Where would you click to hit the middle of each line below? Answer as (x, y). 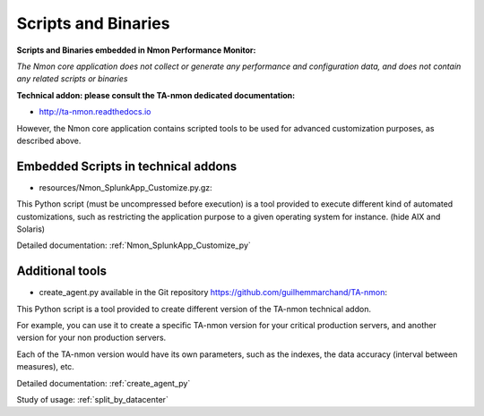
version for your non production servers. (91, 338)
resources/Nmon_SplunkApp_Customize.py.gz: (125, 187)
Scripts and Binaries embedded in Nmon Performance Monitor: (136, 50)
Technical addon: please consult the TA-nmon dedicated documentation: (156, 95)
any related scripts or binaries (72, 79)
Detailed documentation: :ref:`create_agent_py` (104, 383)
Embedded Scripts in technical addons (127, 166)
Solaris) (30, 229)
